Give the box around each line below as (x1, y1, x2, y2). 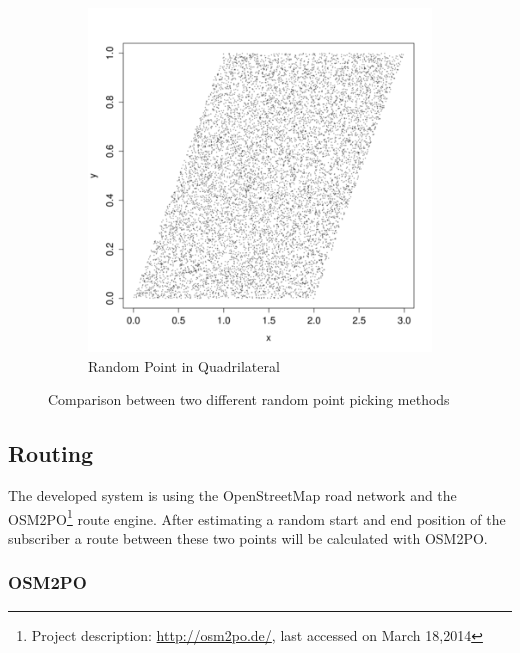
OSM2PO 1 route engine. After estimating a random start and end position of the (8, 505, 506, 529)
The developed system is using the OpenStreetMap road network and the (8, 484, 457, 505)
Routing (8, 438, 94, 469)
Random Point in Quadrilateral (88, 355, 280, 376)
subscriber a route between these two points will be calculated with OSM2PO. (8, 527, 488, 548)
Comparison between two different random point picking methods (48, 389, 450, 410)
